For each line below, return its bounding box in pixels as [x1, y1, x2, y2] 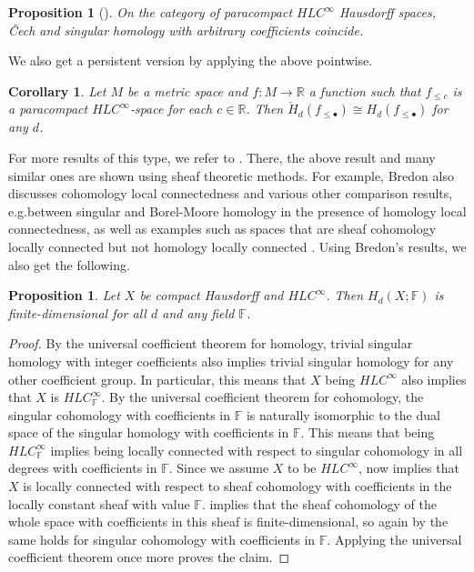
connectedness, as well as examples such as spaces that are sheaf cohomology [8, 219, 437, 238]
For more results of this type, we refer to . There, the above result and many [8, 147, 436, 166]
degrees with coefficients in [8, 458, 157, 477]
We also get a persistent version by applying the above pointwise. [8, 51, 373, 70]
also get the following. [8, 255, 130, 274]
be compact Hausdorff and [139, 286, 284, 305]
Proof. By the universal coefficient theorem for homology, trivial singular [8, 334, 413, 353]
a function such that [308, 81, 421, 100]
